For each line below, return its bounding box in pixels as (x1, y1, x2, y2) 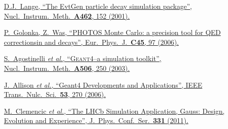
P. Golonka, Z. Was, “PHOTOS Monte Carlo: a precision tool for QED (4, 27, 221, 37)
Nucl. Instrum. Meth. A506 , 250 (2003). (4, 63, 130, 73)
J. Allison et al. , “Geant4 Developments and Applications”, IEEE (4, 79, 202, 90)
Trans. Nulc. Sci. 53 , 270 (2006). (4, 89, 106, 99)
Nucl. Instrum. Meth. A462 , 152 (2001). (4, 10, 130, 21)
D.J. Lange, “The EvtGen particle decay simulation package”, (4, 1, 192, 11)
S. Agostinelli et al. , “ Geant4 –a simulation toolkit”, (4, 53, 162, 64)
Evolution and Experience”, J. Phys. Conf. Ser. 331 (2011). (4, 115, 189, 126)
